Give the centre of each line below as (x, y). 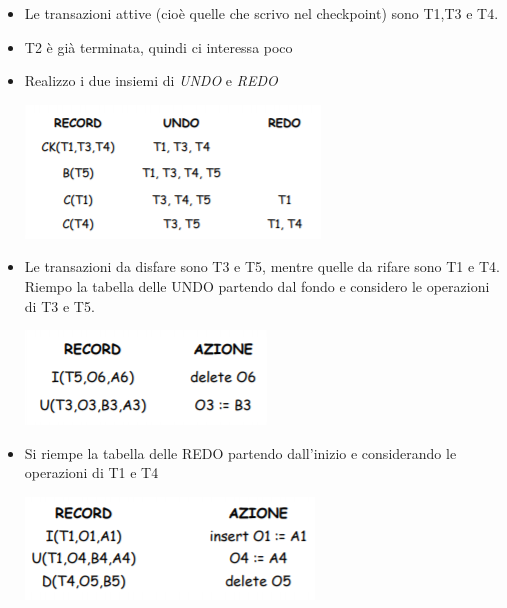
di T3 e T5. (59, 305)
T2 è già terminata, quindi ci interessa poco (158, 46)
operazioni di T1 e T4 (91, 472)
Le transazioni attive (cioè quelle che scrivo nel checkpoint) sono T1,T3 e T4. (261, 13)
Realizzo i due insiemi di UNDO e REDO (151, 80)
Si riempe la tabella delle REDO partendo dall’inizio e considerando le (240, 452)
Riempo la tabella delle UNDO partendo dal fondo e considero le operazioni (257, 285)
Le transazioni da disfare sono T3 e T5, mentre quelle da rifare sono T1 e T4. (262, 266)
